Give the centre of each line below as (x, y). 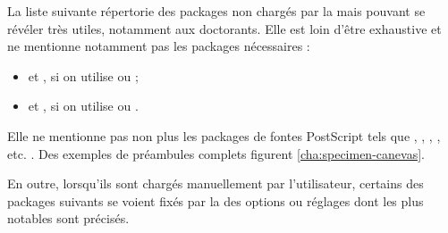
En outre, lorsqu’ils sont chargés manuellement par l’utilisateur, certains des (216, 183)
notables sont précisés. (68, 218)
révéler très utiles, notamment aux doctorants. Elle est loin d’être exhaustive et (224, 28)
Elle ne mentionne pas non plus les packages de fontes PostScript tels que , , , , (224, 135)
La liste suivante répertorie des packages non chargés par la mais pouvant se (216, 11)
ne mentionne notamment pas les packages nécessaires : (159, 46)
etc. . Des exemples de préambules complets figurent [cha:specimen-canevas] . (216, 153)
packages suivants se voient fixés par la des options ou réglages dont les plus (216, 200)
